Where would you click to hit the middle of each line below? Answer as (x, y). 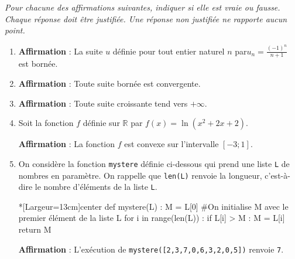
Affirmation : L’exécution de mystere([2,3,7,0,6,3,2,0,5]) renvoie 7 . (151, 249)
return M (35, 229)
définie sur (101, 123)
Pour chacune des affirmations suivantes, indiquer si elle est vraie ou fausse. (143, 7)
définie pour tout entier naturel (169, 51)
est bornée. (38, 64)
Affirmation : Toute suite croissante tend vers (103, 103)
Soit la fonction (46, 123)
